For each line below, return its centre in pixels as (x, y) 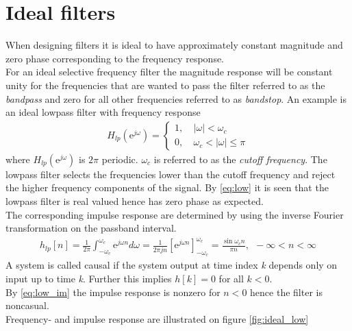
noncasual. (27, 305)
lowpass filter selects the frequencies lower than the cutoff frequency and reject (171, 174)
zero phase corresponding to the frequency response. (115, 58)
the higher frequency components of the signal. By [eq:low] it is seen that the (167, 187)
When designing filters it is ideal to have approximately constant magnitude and (174, 45)
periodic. (120, 159)
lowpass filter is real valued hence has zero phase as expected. (135, 200)
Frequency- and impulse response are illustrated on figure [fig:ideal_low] (157, 318)
